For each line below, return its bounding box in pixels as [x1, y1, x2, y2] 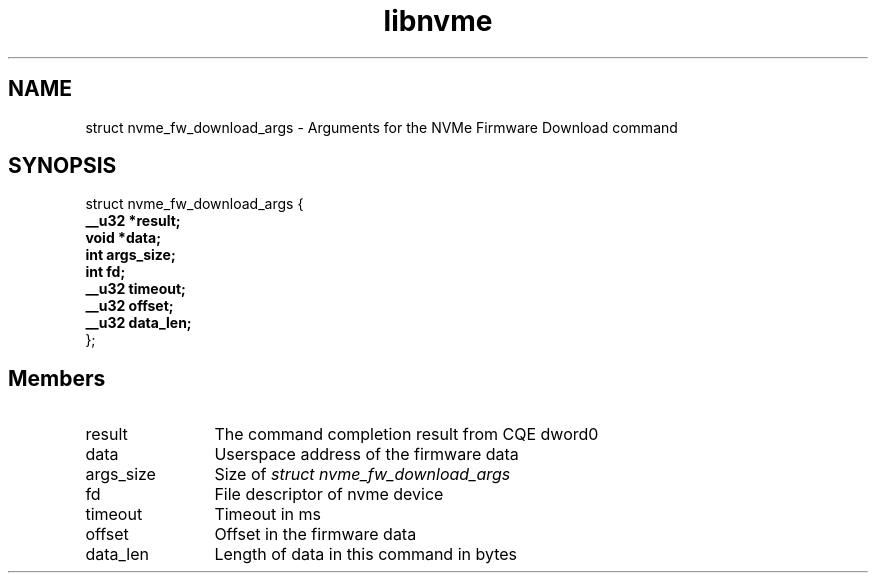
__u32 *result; [85, 212, 181, 230]
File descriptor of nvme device [214, 484, 444, 505]
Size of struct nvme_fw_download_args [214, 464, 511, 485]
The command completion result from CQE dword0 [214, 424, 599, 445]
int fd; [85, 263, 126, 281]
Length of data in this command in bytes [214, 544, 518, 565]
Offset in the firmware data [214, 524, 417, 545]
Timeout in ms [214, 504, 321, 525]
